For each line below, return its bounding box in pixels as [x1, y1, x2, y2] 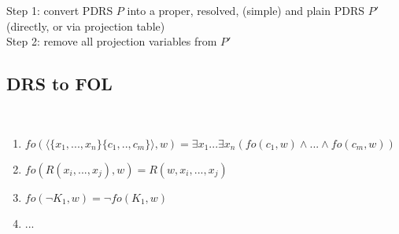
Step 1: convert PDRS [6, 2, 113, 18]
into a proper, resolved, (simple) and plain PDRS [127, 2, 365, 18]
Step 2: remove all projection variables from [6, 33, 217, 49]
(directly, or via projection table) [6, 17, 165, 34]
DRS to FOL [6, 71, 113, 96]
